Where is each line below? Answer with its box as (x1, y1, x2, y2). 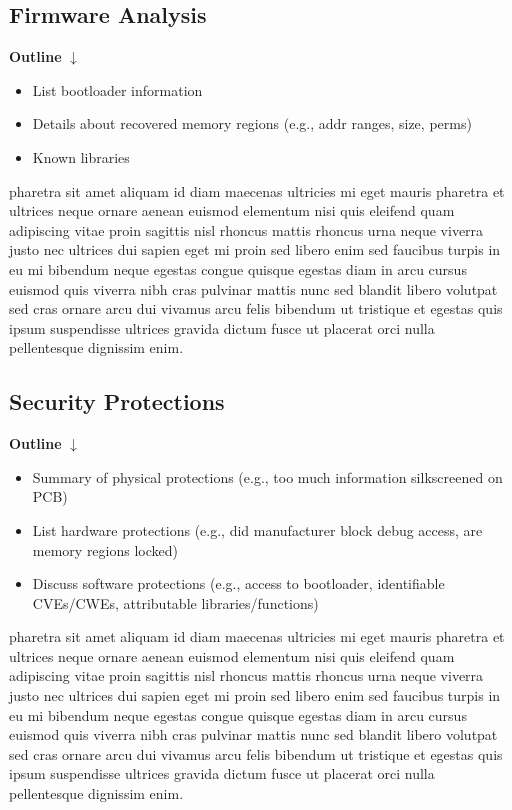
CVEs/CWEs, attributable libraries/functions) (32, 592, 319, 613)
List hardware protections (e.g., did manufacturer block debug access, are (32, 519, 483, 540)
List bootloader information (32, 79, 203, 100)
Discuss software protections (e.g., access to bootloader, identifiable (32, 573, 445, 594)
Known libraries (32, 146, 130, 167)
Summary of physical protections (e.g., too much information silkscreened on (32, 466, 503, 487)
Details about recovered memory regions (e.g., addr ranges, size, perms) (32, 113, 472, 134)
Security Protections (9, 386, 225, 417)
